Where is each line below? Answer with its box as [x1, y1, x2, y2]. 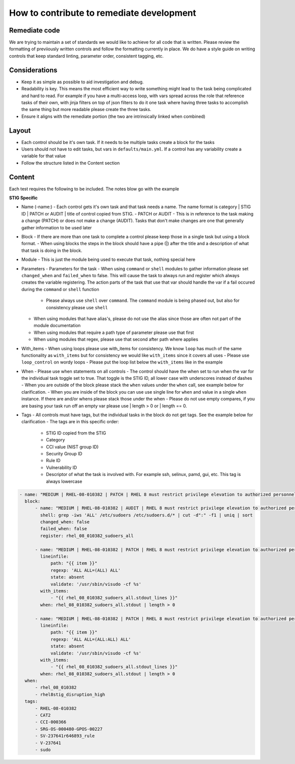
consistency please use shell [46, 304, 108, 310]
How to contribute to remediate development [9, 7, 197, 18]
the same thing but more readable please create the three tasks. [21, 107, 151, 112]
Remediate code [9, 26, 60, 35]
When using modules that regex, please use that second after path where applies [33, 336, 199, 342]
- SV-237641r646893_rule [35, 733, 95, 739]
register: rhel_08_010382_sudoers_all [40, 533, 134, 539]
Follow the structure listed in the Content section [21, 160, 120, 166]
